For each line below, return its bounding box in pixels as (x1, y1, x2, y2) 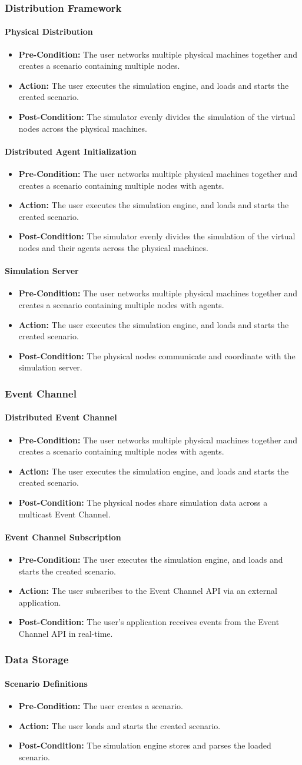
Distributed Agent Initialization (5, 145, 137, 157)
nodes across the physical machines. (18, 122, 147, 134)
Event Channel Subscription (5, 530, 121, 543)
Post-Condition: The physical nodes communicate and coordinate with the (18, 349, 296, 362)
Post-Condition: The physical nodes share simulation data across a (18, 496, 268, 508)
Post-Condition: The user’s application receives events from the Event (18, 616, 280, 628)
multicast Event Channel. (18, 507, 111, 520)
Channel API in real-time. (18, 627, 113, 639)
